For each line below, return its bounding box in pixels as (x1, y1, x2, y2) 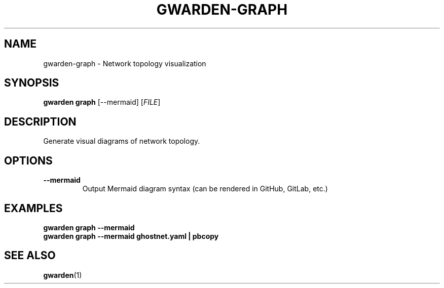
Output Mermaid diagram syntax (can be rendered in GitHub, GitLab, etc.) (82, 184, 328, 193)
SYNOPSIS (4, 76, 59, 90)
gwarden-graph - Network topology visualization (43, 59, 206, 68)
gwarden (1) (43, 270, 82, 279)
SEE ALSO (4, 249, 56, 262)
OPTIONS (4, 154, 53, 167)
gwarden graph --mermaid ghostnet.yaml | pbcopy (43, 231, 219, 240)
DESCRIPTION (4, 115, 77, 128)
